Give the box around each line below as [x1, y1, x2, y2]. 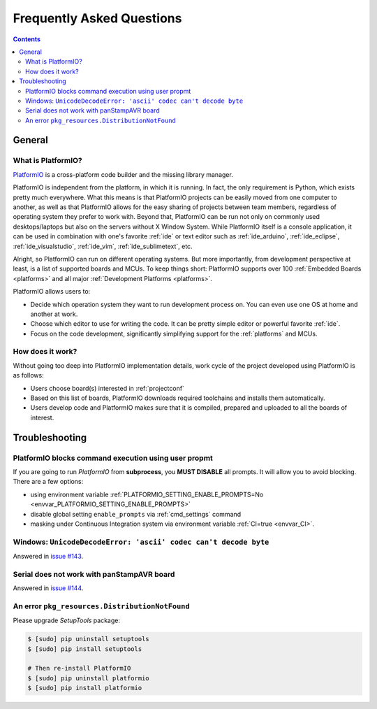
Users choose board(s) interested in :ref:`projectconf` [30, 384, 185, 392]
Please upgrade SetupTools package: [13, 616, 121, 625]
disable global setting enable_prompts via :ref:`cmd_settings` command [30, 510, 242, 518]
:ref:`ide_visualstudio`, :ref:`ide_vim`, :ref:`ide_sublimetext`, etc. [13, 242, 193, 250]
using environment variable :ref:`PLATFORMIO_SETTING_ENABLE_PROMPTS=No [30, 490, 264, 499]
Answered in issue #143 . [13, 552, 84, 561]
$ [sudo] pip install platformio [27, 684, 142, 692]
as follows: [13, 371, 45, 380]
